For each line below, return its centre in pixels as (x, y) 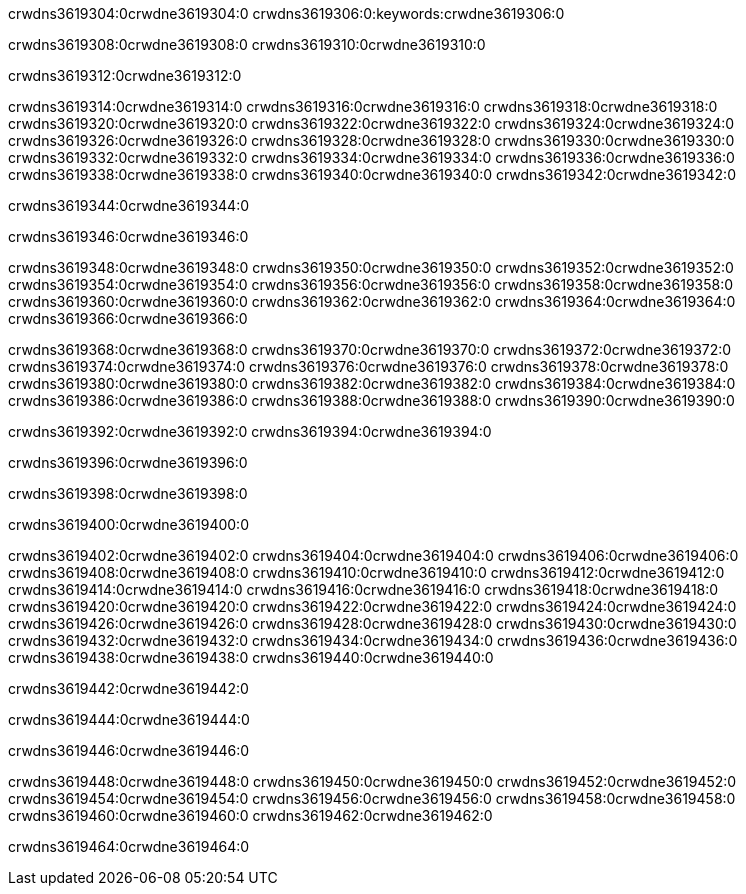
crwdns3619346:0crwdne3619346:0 (128, 236)
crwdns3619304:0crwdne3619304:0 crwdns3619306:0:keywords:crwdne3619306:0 (286, 13)
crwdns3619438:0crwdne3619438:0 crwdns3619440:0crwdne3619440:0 (251, 657)
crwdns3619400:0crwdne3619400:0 (128, 524)
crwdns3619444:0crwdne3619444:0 (129, 719)
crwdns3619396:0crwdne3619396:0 (128, 462)
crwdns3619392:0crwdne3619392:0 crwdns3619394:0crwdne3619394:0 (250, 431)
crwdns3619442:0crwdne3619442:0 (128, 688)
